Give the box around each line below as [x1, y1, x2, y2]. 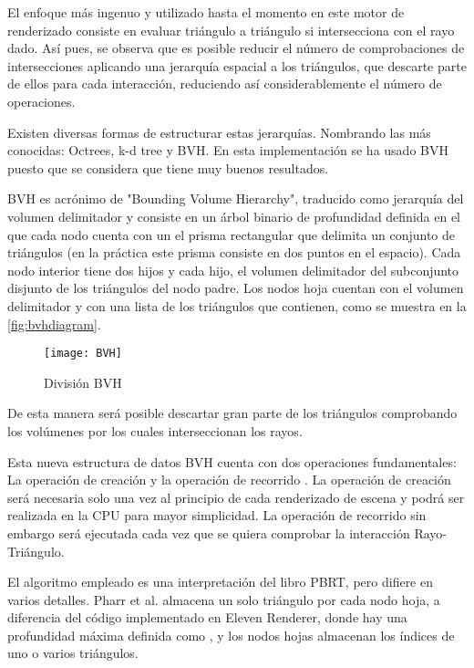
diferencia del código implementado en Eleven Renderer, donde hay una [7, 608, 407, 627]
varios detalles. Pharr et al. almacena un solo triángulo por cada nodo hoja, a [7, 590, 440, 609]
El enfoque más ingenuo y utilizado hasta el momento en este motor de [7, 3, 405, 21]
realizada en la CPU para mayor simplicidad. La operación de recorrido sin [7, 506, 427, 525]
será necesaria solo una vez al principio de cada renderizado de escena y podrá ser [7, 487, 465, 506]
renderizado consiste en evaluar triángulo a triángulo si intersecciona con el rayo [7, 20, 455, 39]
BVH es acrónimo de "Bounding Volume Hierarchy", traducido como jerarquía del [7, 189, 464, 208]
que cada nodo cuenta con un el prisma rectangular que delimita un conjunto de [7, 224, 455, 244]
